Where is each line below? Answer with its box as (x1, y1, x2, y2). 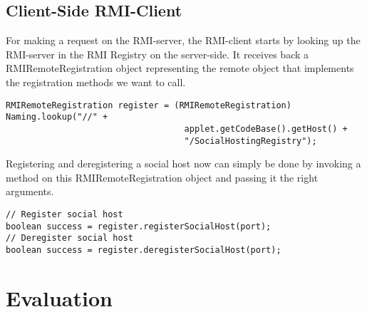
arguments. (6, 184, 54, 199)
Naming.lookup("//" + (6, 112, 108, 123)
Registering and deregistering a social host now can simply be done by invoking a (6, 156, 361, 171)
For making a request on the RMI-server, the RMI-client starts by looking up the (6, 33, 361, 48)
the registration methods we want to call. (6, 74, 186, 89)
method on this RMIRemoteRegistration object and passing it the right (6, 170, 319, 184)
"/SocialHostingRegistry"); (184, 135, 317, 146)
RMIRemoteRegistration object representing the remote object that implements (6, 61, 354, 76)
